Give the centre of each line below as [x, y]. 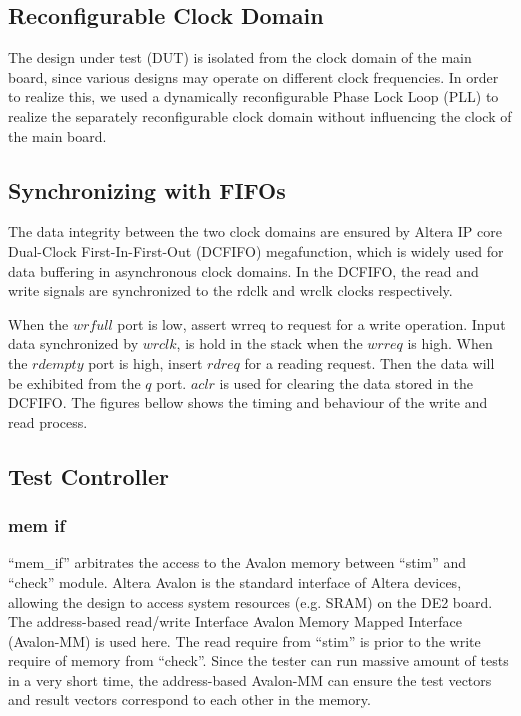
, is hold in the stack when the [269, 343]
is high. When [450, 343]
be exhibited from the [74, 382]
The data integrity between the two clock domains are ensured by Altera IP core [255, 231]
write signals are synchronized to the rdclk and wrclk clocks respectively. [230, 290]
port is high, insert [145, 362]
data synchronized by [73, 343]
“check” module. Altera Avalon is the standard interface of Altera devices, [235, 581]
